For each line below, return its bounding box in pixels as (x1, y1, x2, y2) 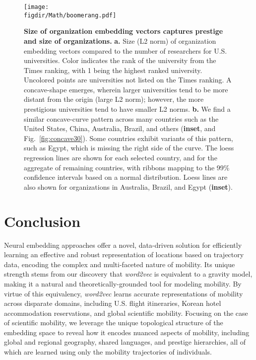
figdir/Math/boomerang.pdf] (24, 11, 117, 19)
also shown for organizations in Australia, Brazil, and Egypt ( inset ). (24, 181, 233, 192)
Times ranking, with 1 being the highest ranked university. (24, 65, 202, 75)
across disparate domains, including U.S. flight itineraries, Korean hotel (4, 298, 221, 308)
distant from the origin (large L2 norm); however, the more (24, 94, 204, 104)
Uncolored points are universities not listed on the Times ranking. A (24, 74, 232, 85)
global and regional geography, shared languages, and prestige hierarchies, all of (4, 337, 246, 347)
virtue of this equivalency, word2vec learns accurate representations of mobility (4, 288, 243, 298)
